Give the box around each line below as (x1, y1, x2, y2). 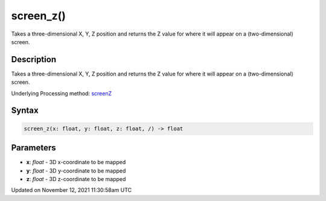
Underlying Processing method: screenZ (11, 89, 112, 97)
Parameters (11, 142, 56, 153)
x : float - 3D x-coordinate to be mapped (26, 159, 126, 166)
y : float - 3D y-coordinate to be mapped (26, 167, 126, 174)
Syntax (11, 106, 39, 116)
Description (11, 54, 57, 65)
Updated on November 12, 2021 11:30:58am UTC (11, 187, 132, 194)
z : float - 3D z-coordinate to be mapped (26, 175, 126, 182)
